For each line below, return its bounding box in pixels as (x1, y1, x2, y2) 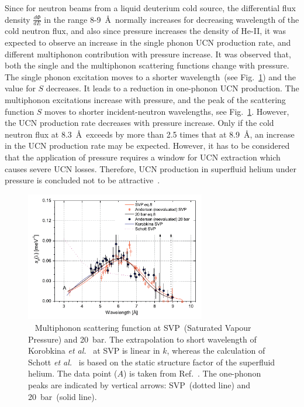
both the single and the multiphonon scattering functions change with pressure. (5, 59, 289, 71)
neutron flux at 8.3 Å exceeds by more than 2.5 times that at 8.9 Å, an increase (5, 128, 295, 140)
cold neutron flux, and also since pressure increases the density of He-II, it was (5, 25, 286, 37)
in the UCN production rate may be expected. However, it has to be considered (5, 139, 290, 152)
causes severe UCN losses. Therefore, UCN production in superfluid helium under (5, 162, 296, 175)
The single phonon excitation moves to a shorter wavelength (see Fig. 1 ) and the (5, 70, 296, 83)
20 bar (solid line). (28, 390, 97, 402)
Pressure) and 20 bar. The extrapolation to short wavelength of (28, 333, 257, 345)
